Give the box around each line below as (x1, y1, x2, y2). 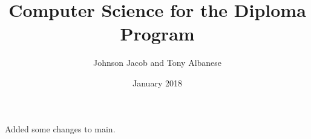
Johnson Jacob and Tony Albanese (93, 56, 222, 69)
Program (120, 21, 195, 46)
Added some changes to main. (5, 122, 116, 135)
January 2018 (133, 76, 182, 89)
